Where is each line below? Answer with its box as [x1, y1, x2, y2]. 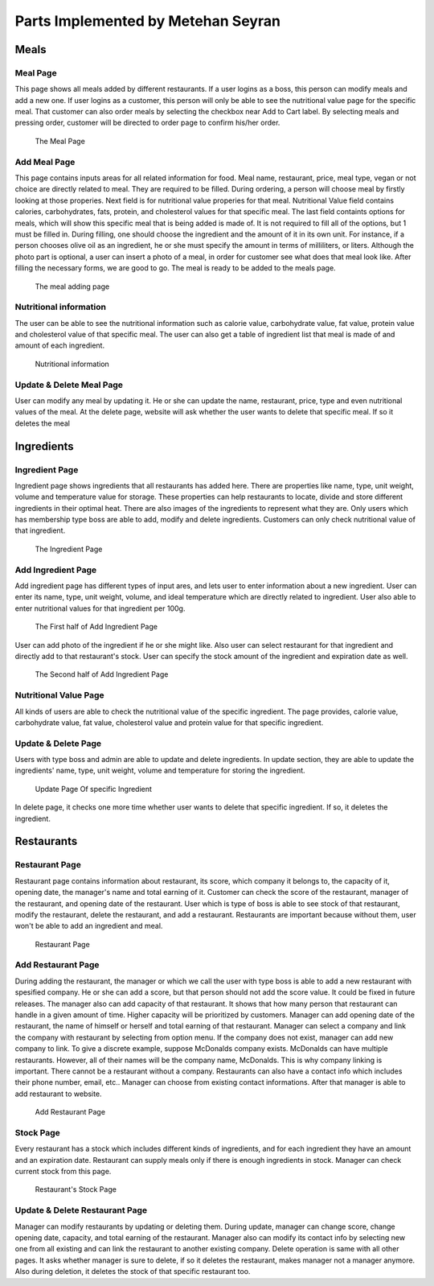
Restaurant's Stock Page [35, 1185, 117, 1194]
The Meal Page [35, 136, 86, 146]
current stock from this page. [14, 1167, 112, 1177]
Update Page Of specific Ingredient [35, 784, 153, 793]
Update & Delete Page [14, 737, 102, 748]
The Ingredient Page [35, 544, 103, 554]
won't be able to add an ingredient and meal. [14, 921, 163, 931]
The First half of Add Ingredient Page [35, 622, 158, 632]
